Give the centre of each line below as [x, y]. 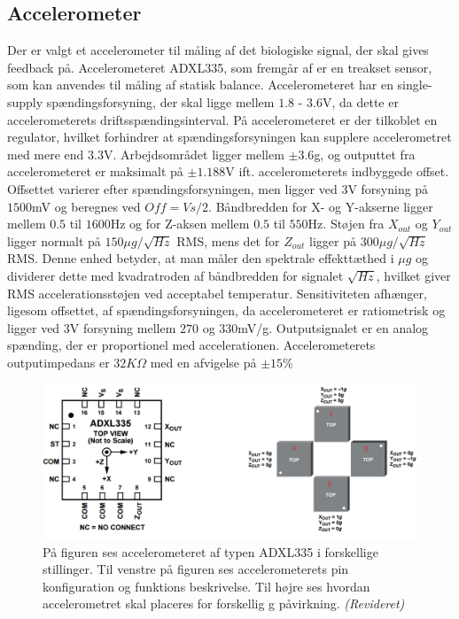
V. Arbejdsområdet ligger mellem [194, 154]
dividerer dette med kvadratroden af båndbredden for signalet [175, 275]
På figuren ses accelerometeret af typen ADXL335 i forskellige [210, 551]
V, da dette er [360, 101]
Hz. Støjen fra [346, 224]
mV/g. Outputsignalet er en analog [333, 327]
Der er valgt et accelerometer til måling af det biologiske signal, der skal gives [218, 50]
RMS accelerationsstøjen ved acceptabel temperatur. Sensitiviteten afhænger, [217, 293]
